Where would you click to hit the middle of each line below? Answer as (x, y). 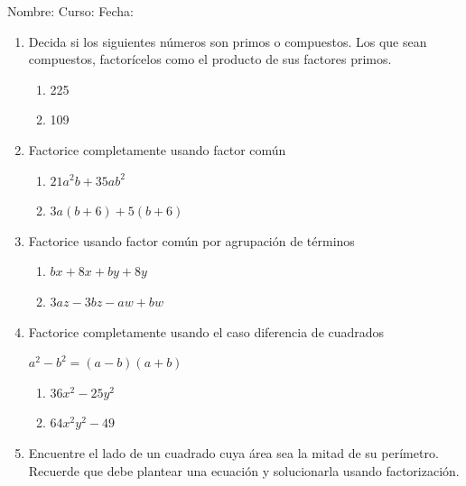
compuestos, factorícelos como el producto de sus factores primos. (210, 59)
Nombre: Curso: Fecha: (70, 11)
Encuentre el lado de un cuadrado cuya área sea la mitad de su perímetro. (233, 452)
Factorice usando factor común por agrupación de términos (191, 240)
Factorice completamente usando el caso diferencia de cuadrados (206, 331)
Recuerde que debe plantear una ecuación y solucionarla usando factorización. (244, 470)
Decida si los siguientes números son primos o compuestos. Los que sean (228, 41)
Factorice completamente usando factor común (157, 149)
